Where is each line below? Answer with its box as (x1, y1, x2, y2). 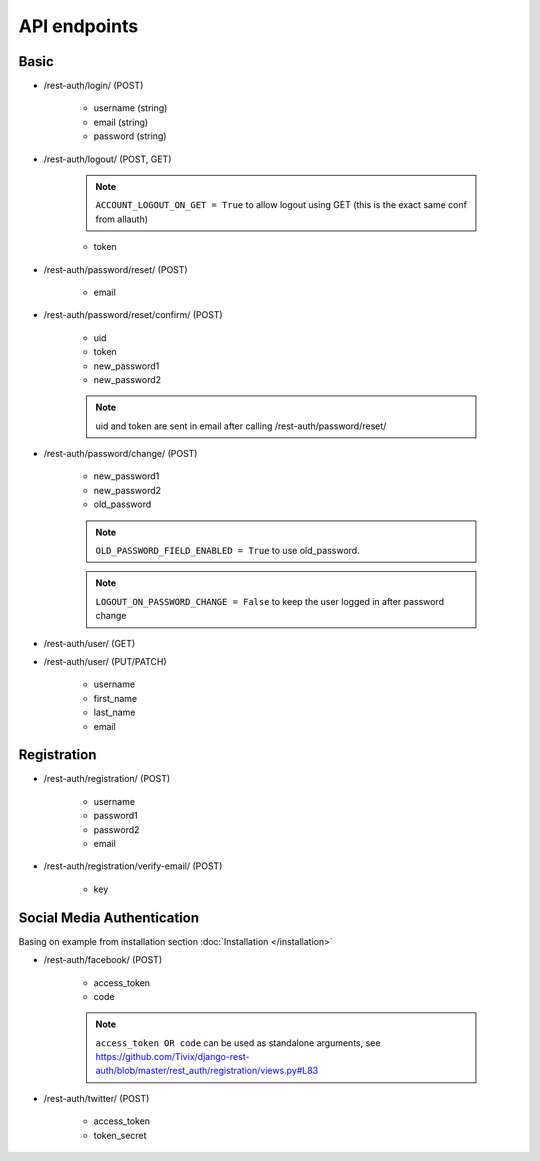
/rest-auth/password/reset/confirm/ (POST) (43, 309, 224, 321)
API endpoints (18, 15, 139, 37)
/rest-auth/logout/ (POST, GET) (43, 153, 172, 165)
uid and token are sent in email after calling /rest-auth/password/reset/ (95, 420, 387, 432)
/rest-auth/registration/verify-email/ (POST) (43, 860, 223, 872)
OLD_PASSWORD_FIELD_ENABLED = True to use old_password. (95, 545, 360, 557)
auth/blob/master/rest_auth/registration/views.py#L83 (95, 1065, 319, 1077)
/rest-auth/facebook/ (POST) (43, 954, 163, 966)
